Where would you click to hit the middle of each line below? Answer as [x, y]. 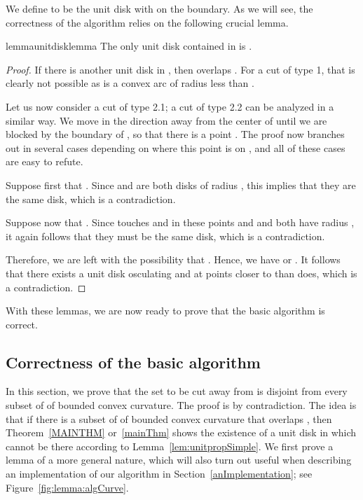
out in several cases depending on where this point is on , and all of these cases [176, 147]
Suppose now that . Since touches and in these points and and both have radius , [180, 222]
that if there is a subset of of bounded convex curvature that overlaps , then [169, 418]
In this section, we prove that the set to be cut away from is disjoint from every [177, 391]
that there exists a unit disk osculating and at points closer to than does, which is [181, 273]
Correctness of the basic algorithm [133, 362]
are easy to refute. [44, 161]
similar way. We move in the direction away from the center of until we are [166, 120]
